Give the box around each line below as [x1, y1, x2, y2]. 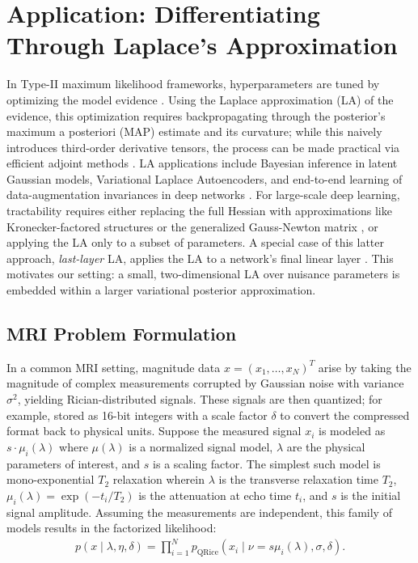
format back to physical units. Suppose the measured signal [6, 422, 302, 439]
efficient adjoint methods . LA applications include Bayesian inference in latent [6, 155, 398, 171]
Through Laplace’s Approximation [6, 28, 398, 61]
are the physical [286, 438, 365, 455]
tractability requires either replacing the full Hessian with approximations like [6, 202, 392, 219]
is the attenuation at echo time [138, 486, 292, 503]
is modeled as [318, 422, 386, 439]
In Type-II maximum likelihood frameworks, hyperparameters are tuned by [6, 75, 380, 92]
